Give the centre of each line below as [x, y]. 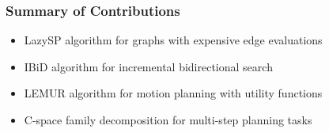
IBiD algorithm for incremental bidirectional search [148, 66]
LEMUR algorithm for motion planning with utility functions [173, 93]
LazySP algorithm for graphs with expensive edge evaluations [173, 40]
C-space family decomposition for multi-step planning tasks [168, 120]
